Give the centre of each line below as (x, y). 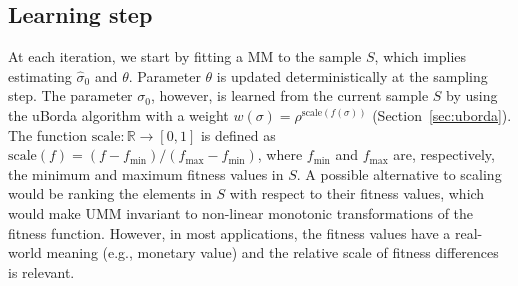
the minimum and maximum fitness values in (146, 173)
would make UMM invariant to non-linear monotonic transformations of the (241, 212)
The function (47, 134)
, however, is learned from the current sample (289, 95)
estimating (40, 75)
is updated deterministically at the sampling (352, 75)
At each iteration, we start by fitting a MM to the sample (185, 56)
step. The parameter (70, 95)
